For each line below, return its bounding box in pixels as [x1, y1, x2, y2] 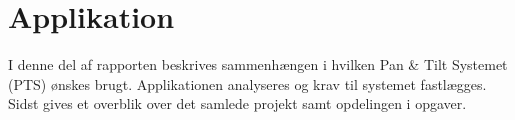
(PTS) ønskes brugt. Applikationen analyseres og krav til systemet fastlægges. [8, 73, 487, 94]
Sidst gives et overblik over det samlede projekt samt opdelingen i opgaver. [8, 93, 467, 114]
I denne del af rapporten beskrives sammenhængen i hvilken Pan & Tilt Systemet [8, 54, 508, 75]
